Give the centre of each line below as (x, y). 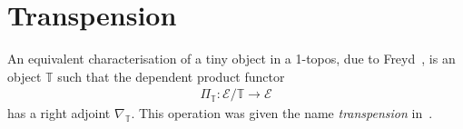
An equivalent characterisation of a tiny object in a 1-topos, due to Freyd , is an (231, 59)
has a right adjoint (59, 113)
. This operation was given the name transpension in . (282, 113)
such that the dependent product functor (171, 76)
